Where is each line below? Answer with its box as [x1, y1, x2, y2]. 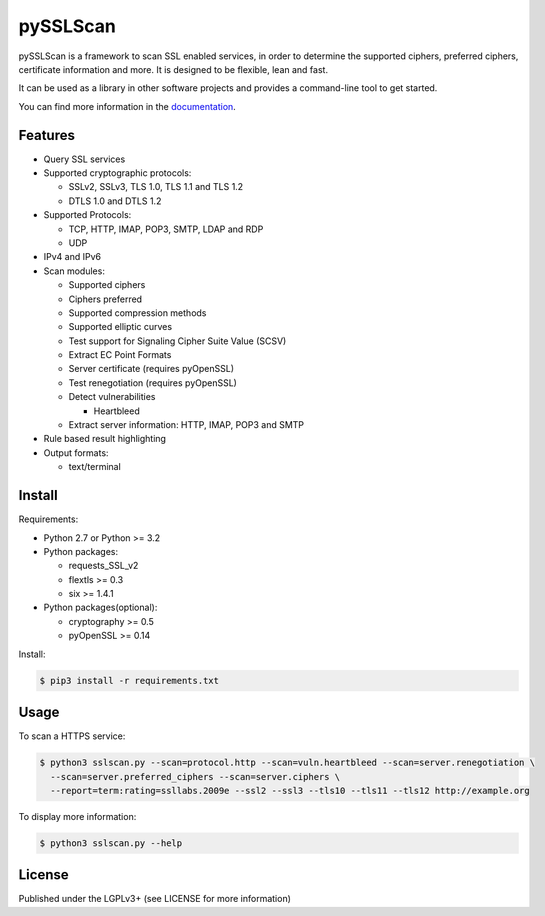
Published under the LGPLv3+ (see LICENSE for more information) [18, 893, 292, 905]
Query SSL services [43, 153, 126, 165]
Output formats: [43, 446, 109, 459]
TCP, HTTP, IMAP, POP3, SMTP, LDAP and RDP [68, 223, 264, 235]
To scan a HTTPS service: [18, 730, 126, 742]
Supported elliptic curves [68, 321, 173, 333]
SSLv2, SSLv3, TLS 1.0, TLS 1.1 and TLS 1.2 [68, 181, 244, 193]
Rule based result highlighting [43, 433, 167, 445]
